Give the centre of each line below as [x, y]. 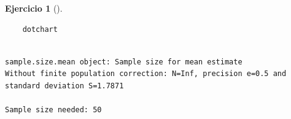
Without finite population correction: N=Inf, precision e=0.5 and [146, 74]
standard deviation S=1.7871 [64, 86]
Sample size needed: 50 [53, 110]
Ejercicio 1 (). [34, 8]
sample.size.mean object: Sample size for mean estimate [124, 62]
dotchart [40, 29]
